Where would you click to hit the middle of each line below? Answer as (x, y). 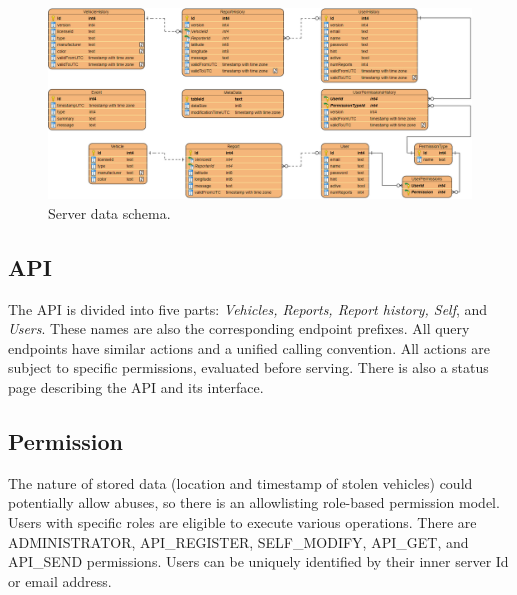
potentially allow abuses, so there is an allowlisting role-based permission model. (254, 502)
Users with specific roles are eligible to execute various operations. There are (242, 522)
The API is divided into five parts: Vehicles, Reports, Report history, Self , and (248, 308)
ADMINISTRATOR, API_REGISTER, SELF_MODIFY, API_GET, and (238, 541)
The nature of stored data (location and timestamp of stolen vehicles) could (240, 482)
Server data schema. (109, 212)
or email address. (60, 580)
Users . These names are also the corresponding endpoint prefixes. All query (239, 328)
